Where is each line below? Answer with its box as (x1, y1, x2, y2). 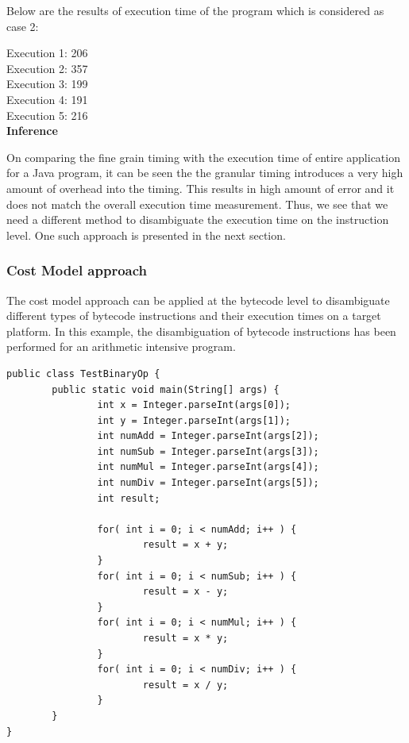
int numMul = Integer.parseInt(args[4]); (97, 461, 319, 473)
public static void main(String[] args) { (52, 383, 280, 395)
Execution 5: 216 (6, 106, 88, 123)
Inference (6, 122, 58, 139)
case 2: (6, 17, 39, 34)
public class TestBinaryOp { (6, 368, 160, 379)
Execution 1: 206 (6, 44, 88, 61)
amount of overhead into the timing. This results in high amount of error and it (6, 179, 395, 196)
